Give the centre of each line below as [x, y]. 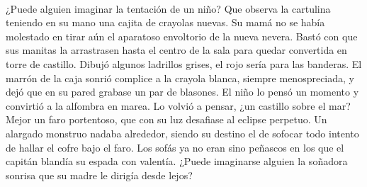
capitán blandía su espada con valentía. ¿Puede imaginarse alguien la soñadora [177, 161]
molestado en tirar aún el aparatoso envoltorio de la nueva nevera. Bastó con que [182, 36]
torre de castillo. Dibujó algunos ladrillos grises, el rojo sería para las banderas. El [184, 63]
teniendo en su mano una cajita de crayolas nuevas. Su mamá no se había [165, 22]
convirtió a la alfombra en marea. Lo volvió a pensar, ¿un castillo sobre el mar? [178, 105]
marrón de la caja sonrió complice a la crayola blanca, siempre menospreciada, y [180, 78]
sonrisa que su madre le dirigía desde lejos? [99, 175]
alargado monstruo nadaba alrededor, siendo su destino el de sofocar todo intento [182, 133]
